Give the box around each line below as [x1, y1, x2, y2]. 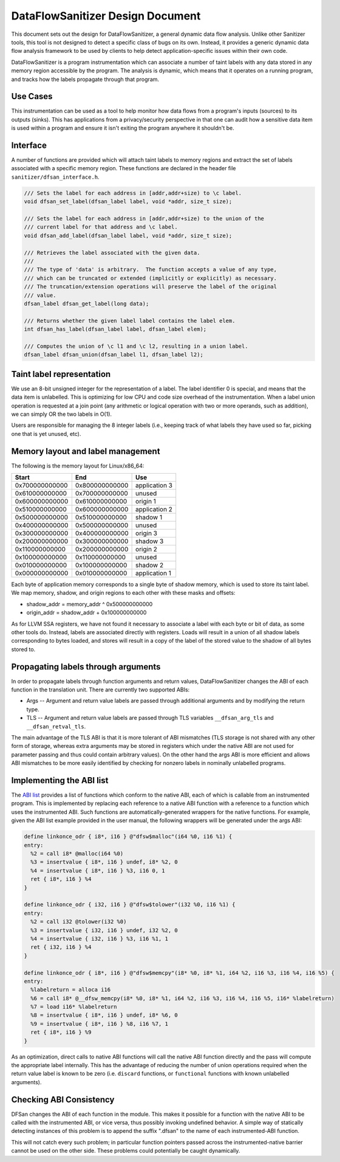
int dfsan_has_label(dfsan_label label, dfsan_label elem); [24, 326, 207, 333]
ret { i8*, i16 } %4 [30, 876, 92, 883]
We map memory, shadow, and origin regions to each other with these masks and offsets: [11, 589, 236, 597]
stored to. [11, 645, 36, 653]
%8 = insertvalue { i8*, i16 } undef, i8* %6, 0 [30, 1012, 178, 1018]
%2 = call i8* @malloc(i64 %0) [30, 850, 124, 857]
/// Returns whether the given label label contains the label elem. [24, 317, 236, 324]
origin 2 [135, 545, 158, 553]
